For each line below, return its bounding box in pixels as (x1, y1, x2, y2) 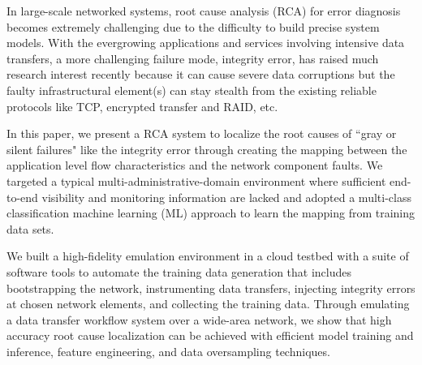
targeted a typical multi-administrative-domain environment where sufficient (6, 172, 386, 189)
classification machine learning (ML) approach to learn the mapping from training (6, 204, 416, 221)
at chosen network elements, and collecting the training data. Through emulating (6, 295, 410, 312)
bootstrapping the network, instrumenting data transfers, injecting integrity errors (6, 279, 416, 296)
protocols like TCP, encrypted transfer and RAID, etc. (6, 97, 278, 114)
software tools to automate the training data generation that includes (6, 263, 352, 280)
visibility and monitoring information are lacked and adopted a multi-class (41, 188, 411, 205)
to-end (6, 188, 38, 205)
